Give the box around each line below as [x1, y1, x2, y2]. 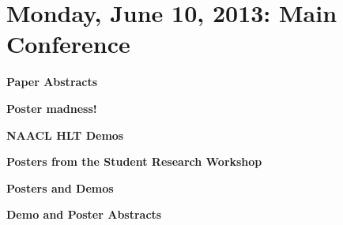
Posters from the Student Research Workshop [6, 153, 262, 170]
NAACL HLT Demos [6, 126, 124, 143]
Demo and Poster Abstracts [6, 206, 162, 223]
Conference [6, 28, 130, 60]
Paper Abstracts [6, 73, 98, 90]
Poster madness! [6, 99, 97, 116]
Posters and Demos [6, 179, 114, 196]
